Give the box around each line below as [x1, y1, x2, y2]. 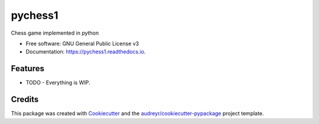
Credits [11, 95, 39, 105]
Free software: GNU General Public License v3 [25, 40, 139, 47]
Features [11, 63, 44, 73]
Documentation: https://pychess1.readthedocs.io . [25, 48, 146, 55]
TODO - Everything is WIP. [25, 79, 91, 86]
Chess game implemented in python [11, 29, 99, 36]
